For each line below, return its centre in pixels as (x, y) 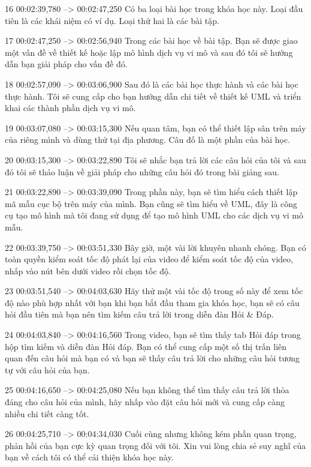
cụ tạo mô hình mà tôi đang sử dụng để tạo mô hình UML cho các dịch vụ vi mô (154, 215)
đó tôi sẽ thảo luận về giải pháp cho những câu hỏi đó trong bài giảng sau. (142, 171)
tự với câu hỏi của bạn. (47, 369)
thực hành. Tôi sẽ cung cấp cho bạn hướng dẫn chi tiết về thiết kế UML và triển (153, 96)
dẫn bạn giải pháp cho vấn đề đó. (66, 64)
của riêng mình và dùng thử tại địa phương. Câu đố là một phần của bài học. (148, 140)
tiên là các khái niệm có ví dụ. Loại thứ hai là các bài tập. (112, 20)
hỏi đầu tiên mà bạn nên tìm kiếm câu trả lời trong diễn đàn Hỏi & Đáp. (139, 314)
